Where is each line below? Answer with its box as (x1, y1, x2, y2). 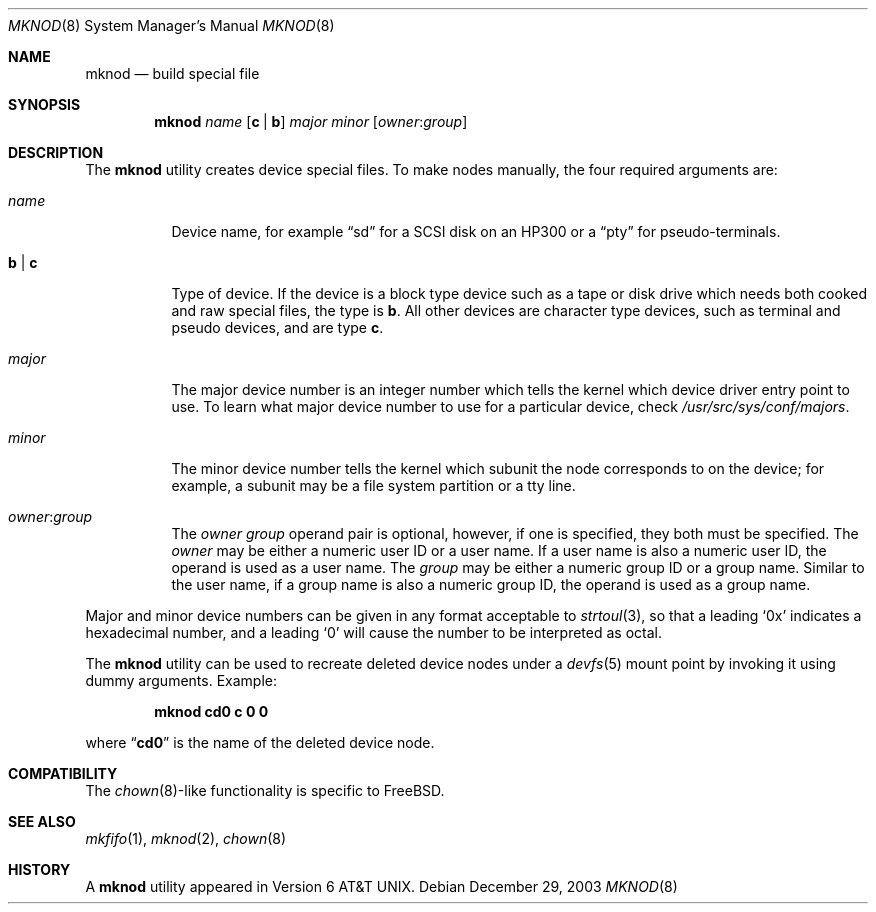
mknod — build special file (85, 65, 260, 82)
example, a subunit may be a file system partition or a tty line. (171, 477, 576, 494)
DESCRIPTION (8, 144, 104, 161)
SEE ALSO (8, 813, 76, 830)
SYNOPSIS (8, 96, 81, 113)
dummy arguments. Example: (85, 672, 277, 689)
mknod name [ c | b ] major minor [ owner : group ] (154, 113, 468, 130)
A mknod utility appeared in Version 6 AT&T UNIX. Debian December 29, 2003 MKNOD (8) (85, 878, 678, 895)
